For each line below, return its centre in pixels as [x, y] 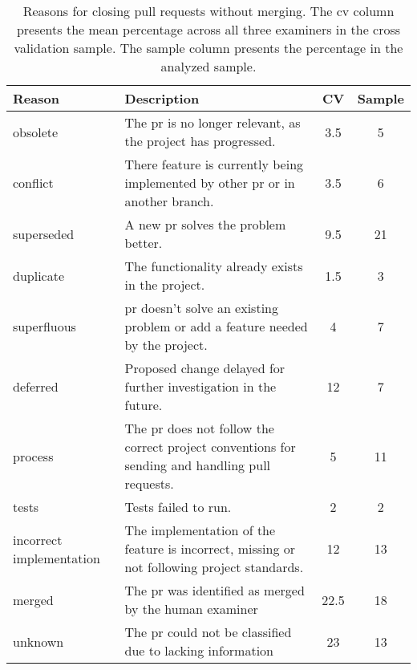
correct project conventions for [210, 447]
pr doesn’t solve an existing [201, 308]
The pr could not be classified [208, 632]
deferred [36, 386]
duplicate [39, 275]
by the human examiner [191, 609]
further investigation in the [200, 386]
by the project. [166, 345]
